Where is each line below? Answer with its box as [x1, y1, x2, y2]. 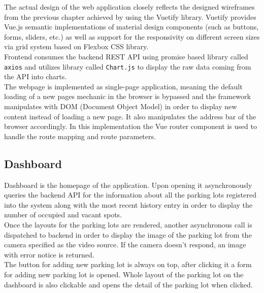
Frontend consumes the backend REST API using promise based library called [4, 51, 248, 61]
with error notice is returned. [4, 249, 94, 259]
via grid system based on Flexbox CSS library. [4, 41, 149, 52]
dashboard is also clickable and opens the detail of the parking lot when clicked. [4, 279, 253, 289]
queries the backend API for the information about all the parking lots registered [4, 189, 256, 200]
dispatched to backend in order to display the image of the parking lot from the [4, 229, 252, 240]
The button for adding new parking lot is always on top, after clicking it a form [4, 259, 252, 270]
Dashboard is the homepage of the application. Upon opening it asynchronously [4, 179, 252, 190]
